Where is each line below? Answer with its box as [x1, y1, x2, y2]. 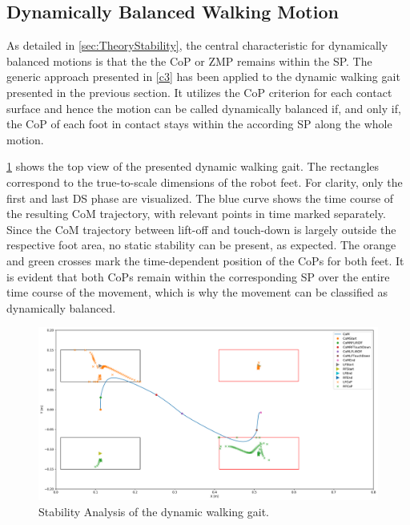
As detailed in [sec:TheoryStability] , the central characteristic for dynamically [6, 37, 388, 54]
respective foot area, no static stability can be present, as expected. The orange [6, 236, 396, 253]
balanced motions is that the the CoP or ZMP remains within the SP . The [6, 52, 372, 69]
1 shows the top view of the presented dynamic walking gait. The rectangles [6, 158, 380, 175]
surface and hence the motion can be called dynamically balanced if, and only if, [6, 99, 401, 116]
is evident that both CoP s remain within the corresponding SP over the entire [6, 268, 390, 285]
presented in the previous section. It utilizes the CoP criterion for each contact [6, 83, 392, 100]
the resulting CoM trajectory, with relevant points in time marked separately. [6, 205, 386, 222]
